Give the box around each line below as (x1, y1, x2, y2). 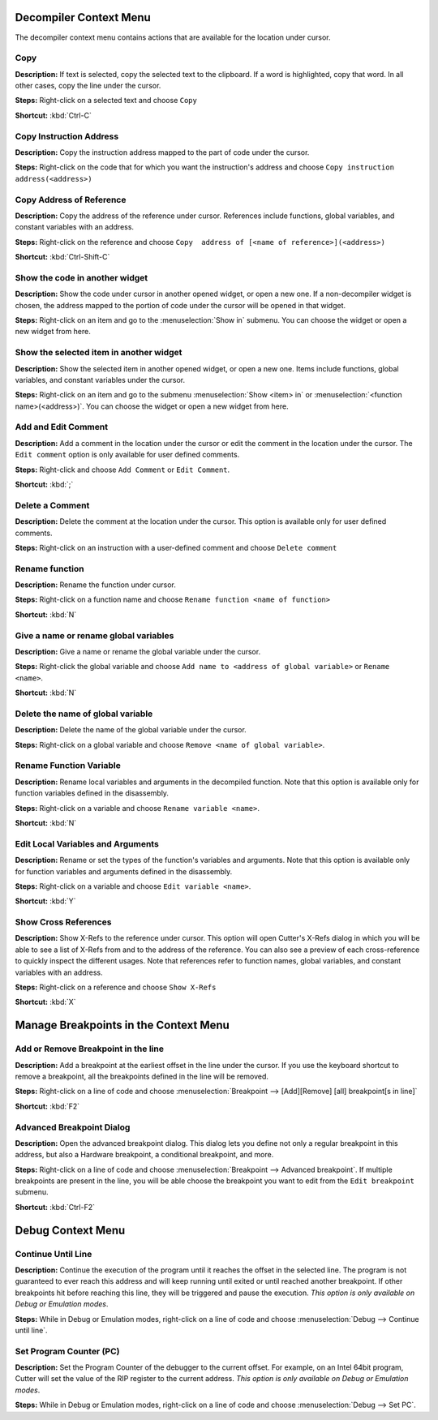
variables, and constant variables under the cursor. (15, 375, 186, 384)
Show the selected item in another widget (15, 347, 182, 358)
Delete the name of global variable (15, 708, 153, 719)
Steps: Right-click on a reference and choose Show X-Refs (15, 982, 217, 993)
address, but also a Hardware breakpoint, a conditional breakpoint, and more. (15, 1150, 274, 1160)
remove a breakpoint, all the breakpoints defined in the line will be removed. (15, 1071, 269, 1081)
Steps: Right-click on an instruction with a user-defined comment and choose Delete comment (15, 543, 337, 552)
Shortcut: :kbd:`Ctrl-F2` (15, 1202, 96, 1212)
